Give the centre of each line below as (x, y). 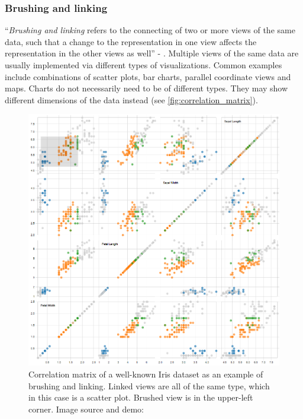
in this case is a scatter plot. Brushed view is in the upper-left (141, 397)
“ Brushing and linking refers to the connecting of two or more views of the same (150, 30)
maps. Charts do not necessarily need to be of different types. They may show (146, 88)
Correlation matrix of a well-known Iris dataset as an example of (146, 374)
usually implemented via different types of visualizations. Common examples (144, 65)
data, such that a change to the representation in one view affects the (131, 41)
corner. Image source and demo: (86, 409)
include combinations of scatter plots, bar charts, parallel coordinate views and (148, 76)
